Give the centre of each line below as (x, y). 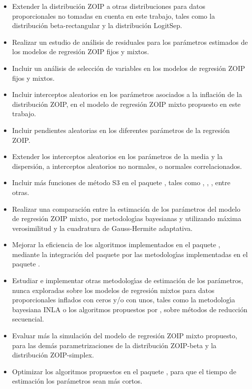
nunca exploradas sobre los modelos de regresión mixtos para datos (113, 290)
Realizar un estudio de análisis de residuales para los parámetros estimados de (130, 42)
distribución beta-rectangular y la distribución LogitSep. (97, 25)
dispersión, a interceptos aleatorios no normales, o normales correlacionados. (127, 166)
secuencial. (28, 319)
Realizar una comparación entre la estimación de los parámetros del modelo (126, 209)
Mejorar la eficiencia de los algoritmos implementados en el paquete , (116, 244)
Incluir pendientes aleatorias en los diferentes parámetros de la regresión (121, 130)
